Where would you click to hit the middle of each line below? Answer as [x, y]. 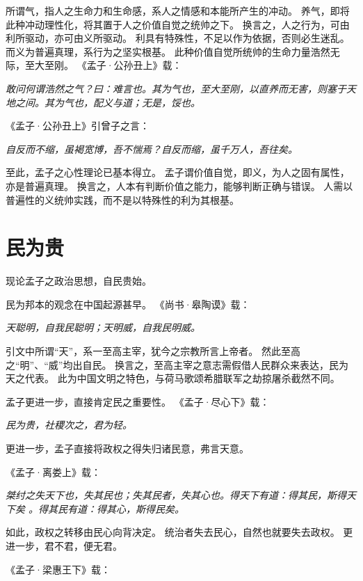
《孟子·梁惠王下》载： [58, 569]
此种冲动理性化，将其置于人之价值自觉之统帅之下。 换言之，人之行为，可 [173, 24]
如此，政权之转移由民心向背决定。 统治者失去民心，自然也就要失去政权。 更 [179, 532]
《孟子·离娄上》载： [53, 471]
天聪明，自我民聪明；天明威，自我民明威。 [103, 327]
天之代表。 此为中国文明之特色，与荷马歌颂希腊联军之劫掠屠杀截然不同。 [173, 378]
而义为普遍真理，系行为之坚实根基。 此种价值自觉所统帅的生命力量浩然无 [173, 51]
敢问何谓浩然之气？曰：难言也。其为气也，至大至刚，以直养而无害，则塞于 [176, 88]
